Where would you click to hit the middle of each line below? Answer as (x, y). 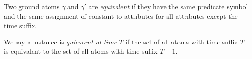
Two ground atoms (32, 6)
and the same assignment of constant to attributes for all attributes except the (121, 16)
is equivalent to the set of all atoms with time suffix (81, 51)
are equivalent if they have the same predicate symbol (168, 6)
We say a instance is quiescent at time (60, 41)
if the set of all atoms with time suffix (182, 41)
